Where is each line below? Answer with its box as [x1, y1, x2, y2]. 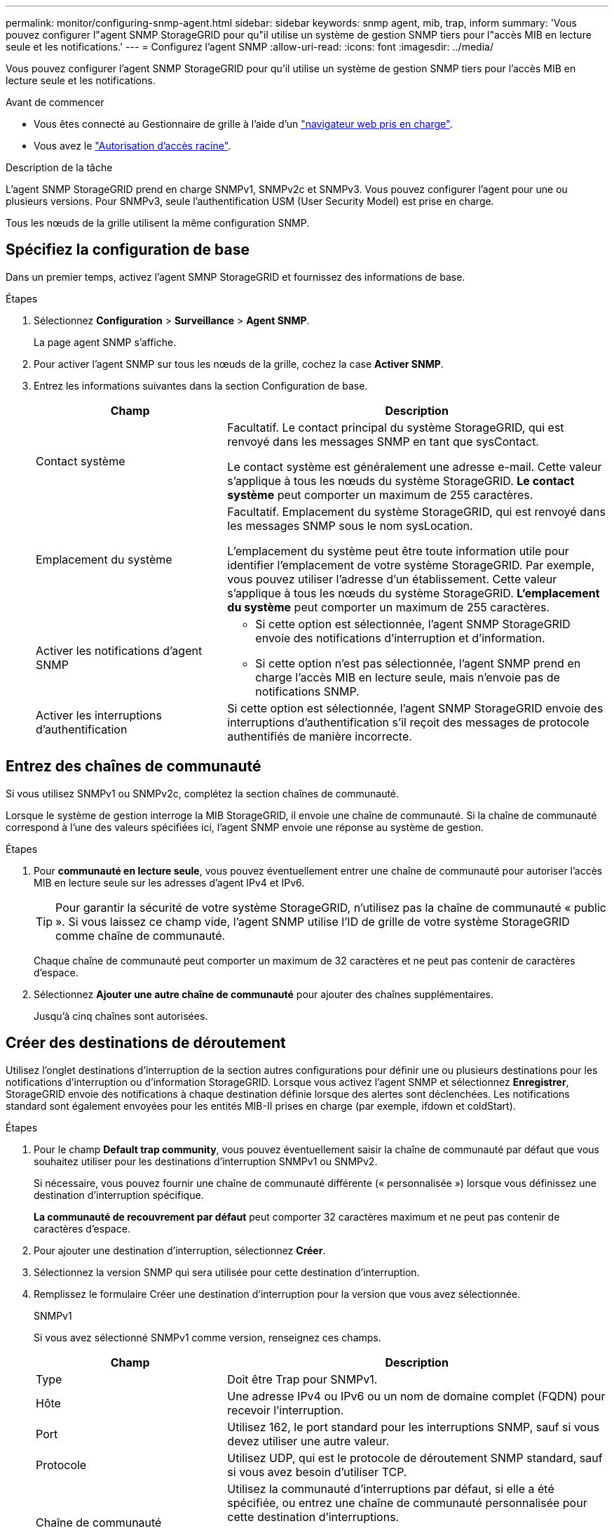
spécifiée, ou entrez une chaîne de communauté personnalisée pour [227, 1495, 587, 1510]
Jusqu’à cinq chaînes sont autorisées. [34, 1009, 208, 1022]
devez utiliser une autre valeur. [227, 1433, 390, 1448]
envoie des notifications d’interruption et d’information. [255, 630, 545, 645]
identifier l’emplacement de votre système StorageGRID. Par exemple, [227, 557, 595, 572]
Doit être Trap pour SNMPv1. [227, 1372, 378, 1386]
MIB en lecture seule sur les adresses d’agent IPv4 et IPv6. [34, 876, 305, 889]
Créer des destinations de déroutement [6, 1034, 286, 1052]
